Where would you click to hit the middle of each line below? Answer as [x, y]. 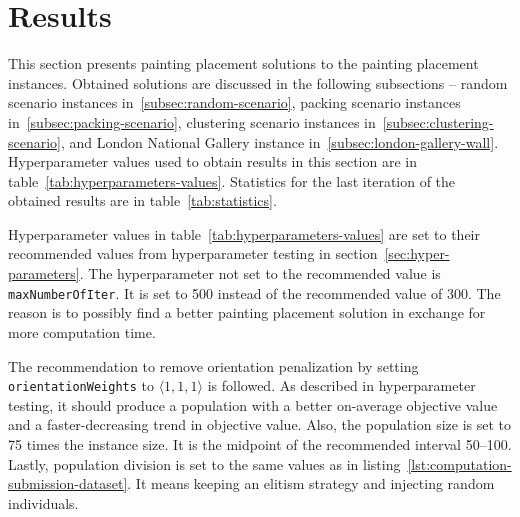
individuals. [43, 502]
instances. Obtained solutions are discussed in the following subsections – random [258, 82]
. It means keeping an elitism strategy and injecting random [311, 483]
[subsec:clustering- [438, 121]
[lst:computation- [459, 463]
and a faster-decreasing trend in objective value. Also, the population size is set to [260, 424]
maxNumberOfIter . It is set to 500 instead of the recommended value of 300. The [254, 292]
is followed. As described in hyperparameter [341, 385]
